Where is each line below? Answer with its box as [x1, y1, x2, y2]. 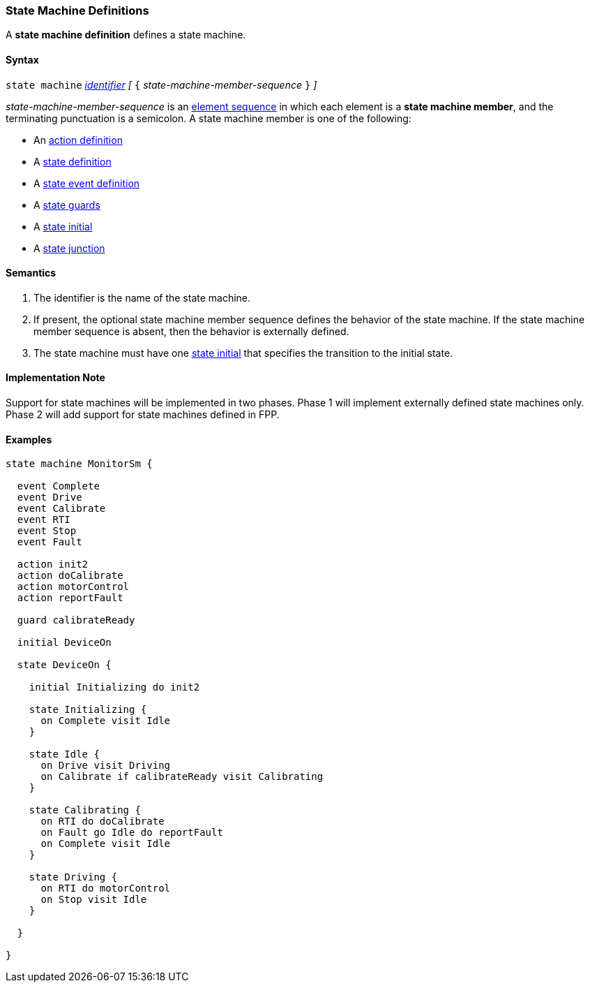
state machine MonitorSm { [6, 458, 153, 470]
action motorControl [17, 581, 130, 593]
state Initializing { [29, 704, 147, 716]
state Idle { [29, 749, 100, 760]
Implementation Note [6, 371, 105, 384]
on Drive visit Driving [40, 760, 171, 772]
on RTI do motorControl [40, 883, 171, 894]
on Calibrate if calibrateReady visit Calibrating [40, 771, 324, 783]
